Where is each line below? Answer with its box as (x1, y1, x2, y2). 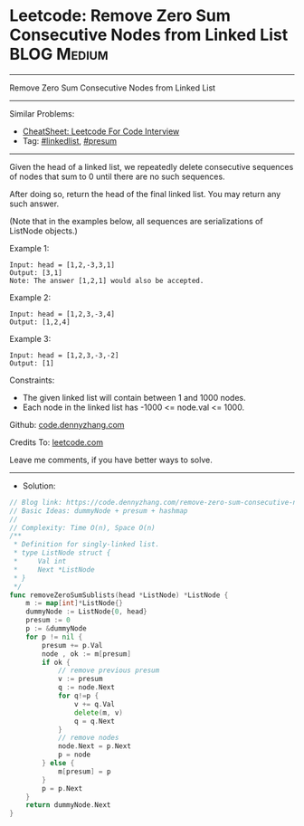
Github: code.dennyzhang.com (9, 419, 125, 430)
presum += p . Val (42, 641, 103, 650)
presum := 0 (25, 616, 71, 625)
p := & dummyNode (25, 624, 88, 633)
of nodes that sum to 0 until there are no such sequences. (9, 171, 225, 182)
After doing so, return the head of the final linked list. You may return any (9, 188, 281, 199)
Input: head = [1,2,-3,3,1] (9, 260, 116, 270)
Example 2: (9, 291, 52, 303)
